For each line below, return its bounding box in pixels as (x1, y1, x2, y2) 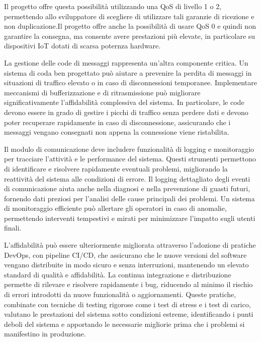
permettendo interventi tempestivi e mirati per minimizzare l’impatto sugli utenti (4, 212, 255, 223)
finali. (4, 222, 22, 233)
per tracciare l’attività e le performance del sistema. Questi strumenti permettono (4, 153, 256, 164)
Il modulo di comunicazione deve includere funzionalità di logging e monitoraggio (4, 143, 254, 154)
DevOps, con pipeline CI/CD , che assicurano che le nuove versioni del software (4, 249, 247, 260)
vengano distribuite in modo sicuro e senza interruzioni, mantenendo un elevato (4, 259, 249, 270)
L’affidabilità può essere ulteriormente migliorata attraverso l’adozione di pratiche (4, 240, 256, 250)
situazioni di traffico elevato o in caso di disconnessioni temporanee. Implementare (4, 77, 257, 88)
